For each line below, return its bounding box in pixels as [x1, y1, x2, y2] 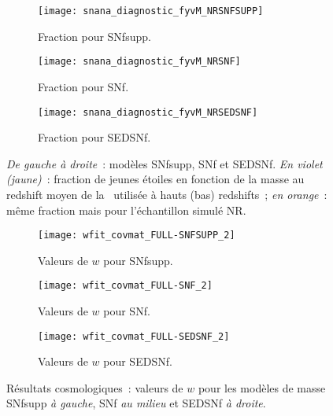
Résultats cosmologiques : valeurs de [6, 379, 183, 396]
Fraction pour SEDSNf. [38, 129, 151, 145]
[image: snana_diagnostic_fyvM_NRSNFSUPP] [38, 6, 264, 17]
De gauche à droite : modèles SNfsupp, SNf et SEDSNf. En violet [6, 155, 323, 171]
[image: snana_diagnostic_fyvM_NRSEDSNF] [38, 106, 258, 118]
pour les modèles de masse [198, 379, 326, 396]
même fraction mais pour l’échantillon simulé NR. [6, 201, 246, 218]
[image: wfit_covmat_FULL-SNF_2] [38, 280, 213, 292]
